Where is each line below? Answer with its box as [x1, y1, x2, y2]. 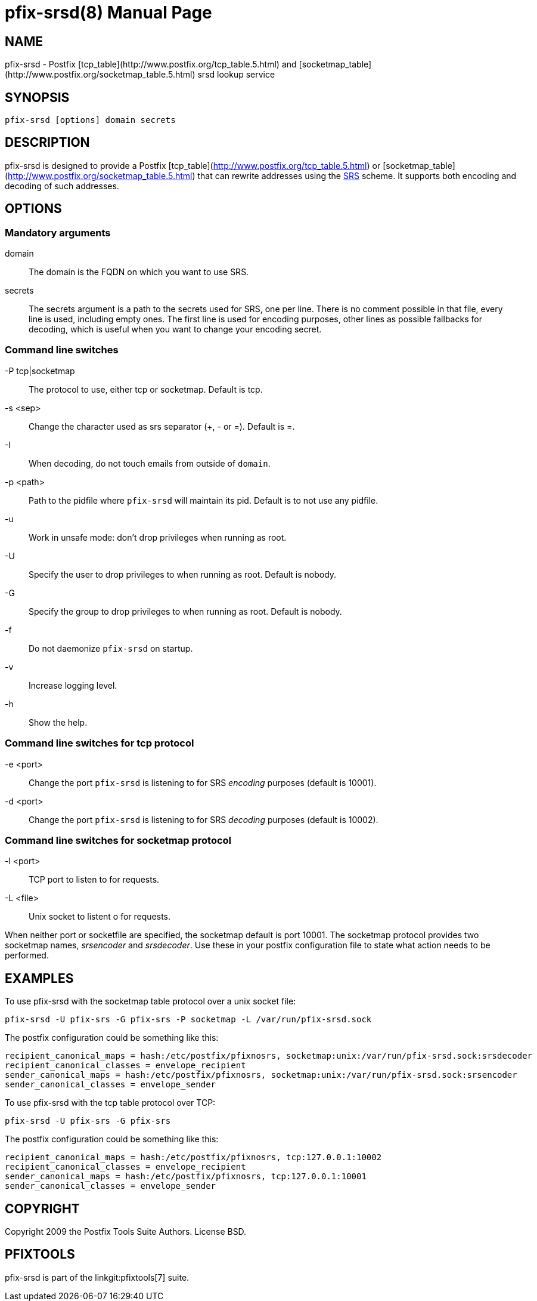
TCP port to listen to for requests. [29, 874, 160, 885]
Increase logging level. [29, 680, 117, 690]
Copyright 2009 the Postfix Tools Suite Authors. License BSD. [5, 1226, 247, 1237]
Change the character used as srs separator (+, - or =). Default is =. [29, 421, 295, 431]
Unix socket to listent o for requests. [29, 911, 171, 922]
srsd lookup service [197, 69, 275, 80]
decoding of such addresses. [5, 180, 119, 191]
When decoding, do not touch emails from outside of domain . [29, 458, 271, 468]
